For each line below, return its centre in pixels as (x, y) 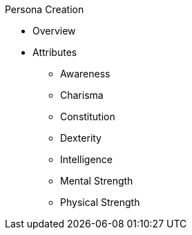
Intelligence (86, 159)
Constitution (88, 116)
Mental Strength (97, 181)
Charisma (82, 95)
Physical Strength (100, 202)
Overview (54, 31)
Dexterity (81, 138)
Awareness (85, 74)
